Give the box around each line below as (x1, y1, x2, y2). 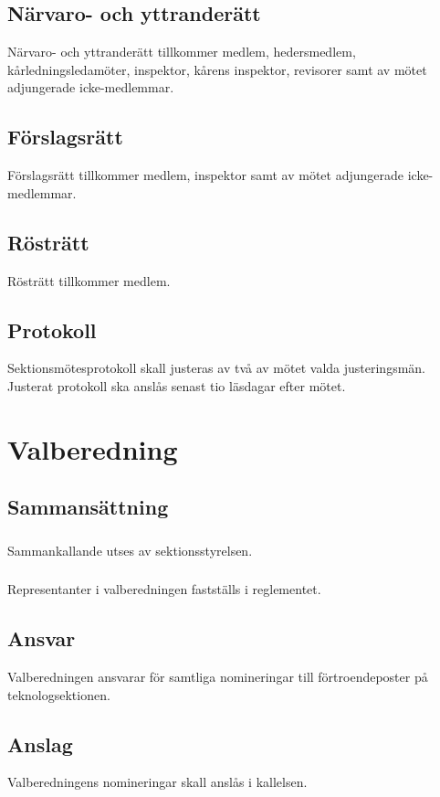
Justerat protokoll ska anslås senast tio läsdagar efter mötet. (7, 376, 346, 395)
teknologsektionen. (7, 685, 110, 704)
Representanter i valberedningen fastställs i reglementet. (7, 579, 321, 599)
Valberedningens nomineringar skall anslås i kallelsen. (7, 772, 308, 792)
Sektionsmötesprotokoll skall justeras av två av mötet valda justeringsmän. (7, 358, 425, 377)
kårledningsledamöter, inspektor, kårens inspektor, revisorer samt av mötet (7, 59, 427, 79)
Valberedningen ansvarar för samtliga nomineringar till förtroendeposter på (7, 666, 428, 685)
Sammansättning (7, 493, 169, 521)
